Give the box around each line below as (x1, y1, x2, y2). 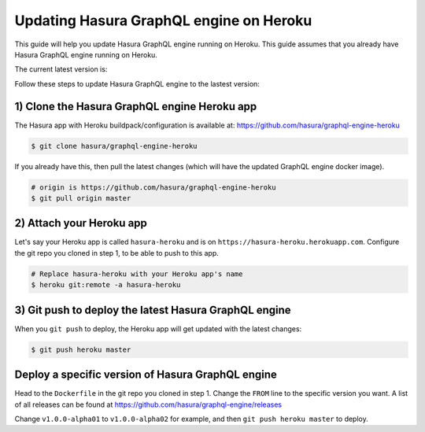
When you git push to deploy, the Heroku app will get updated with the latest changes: (14, 323, 302, 334)
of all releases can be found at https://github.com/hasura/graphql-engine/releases (14, 400, 283, 409)
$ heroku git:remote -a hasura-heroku (31, 280, 181, 290)
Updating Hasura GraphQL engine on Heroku (14, 12, 312, 29)
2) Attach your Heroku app (14, 216, 147, 230)
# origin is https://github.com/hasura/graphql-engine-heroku (31, 183, 276, 192)
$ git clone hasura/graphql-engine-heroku (31, 142, 198, 150)
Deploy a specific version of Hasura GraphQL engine (14, 368, 277, 382)
